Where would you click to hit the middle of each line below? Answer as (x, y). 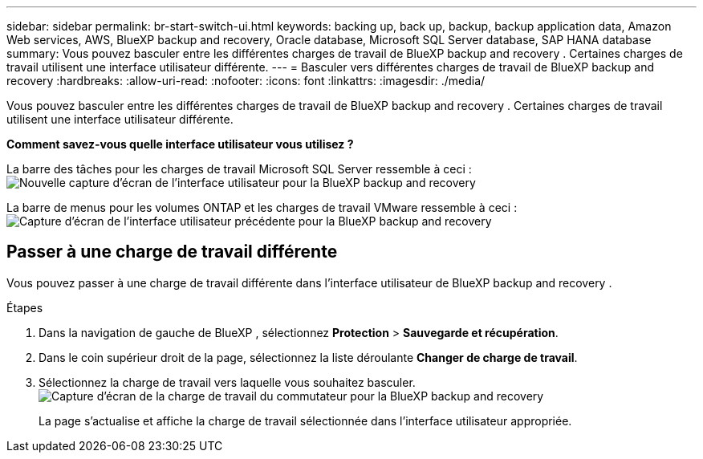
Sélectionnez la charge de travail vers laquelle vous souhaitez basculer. (227, 382)
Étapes (25, 307)
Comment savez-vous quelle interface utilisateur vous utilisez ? (180, 144)
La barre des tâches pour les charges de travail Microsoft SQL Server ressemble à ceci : (239, 169)
